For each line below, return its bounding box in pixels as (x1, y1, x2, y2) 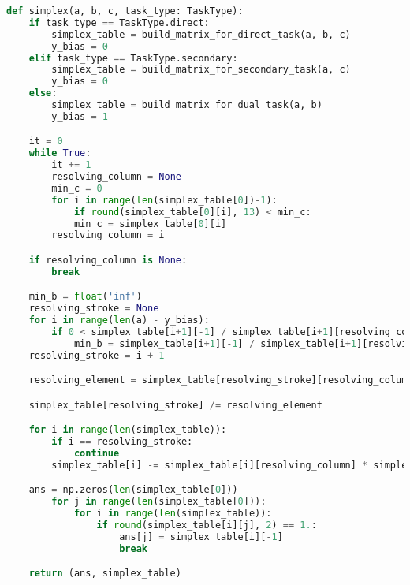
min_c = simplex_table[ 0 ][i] (73, 218, 227, 229)
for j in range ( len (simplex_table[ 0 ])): (51, 496, 266, 508)
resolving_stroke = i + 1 (28, 349, 165, 361)
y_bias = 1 (51, 110, 108, 122)
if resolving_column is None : (28, 254, 188, 266)
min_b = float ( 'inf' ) (28, 291, 142, 303)
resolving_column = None (51, 171, 181, 183)
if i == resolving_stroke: (51, 436, 193, 448)
